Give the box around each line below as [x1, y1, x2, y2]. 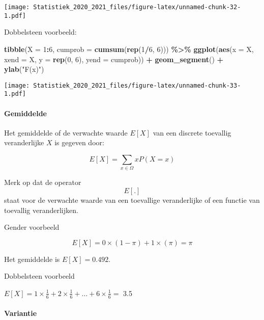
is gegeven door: [54, 137, 104, 148]
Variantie [4, 308, 37, 318]
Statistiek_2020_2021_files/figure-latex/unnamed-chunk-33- [33, 82, 241, 89]
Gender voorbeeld [4, 222, 60, 232]
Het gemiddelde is [4, 253, 60, 264]
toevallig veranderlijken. [4, 204, 78, 215]
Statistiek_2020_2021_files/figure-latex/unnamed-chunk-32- [33, 4, 241, 11]
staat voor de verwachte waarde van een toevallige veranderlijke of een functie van [4, 194, 260, 205]
